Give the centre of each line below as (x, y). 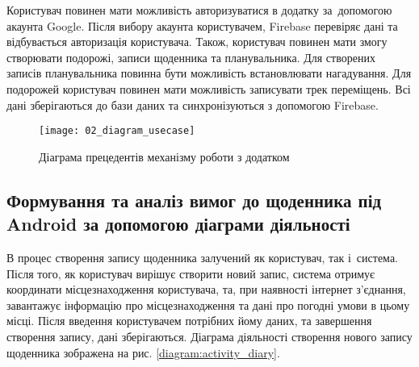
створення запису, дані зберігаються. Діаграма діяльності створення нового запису (209, 336)
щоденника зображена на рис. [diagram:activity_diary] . (143, 352)
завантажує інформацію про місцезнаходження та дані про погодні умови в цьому (208, 304)
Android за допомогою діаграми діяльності (178, 224)
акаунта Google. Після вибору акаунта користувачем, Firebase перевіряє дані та (202, 25)
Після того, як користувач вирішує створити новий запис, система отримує (191, 273)
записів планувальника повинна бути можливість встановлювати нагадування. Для (209, 73)
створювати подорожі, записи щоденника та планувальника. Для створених (191, 57)
